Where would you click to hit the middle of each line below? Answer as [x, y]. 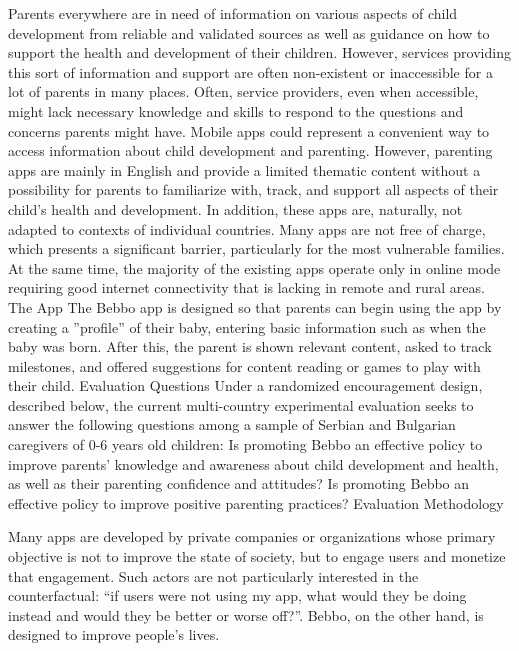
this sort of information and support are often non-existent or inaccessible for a [250, 71]
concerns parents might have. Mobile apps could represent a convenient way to [249, 130]
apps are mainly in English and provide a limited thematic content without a [244, 169]
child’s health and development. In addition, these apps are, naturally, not [235, 208]
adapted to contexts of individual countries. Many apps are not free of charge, [247, 228]
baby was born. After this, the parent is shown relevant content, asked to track [250, 346]
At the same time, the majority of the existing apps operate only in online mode [254, 267]
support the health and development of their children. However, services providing [259, 52]
